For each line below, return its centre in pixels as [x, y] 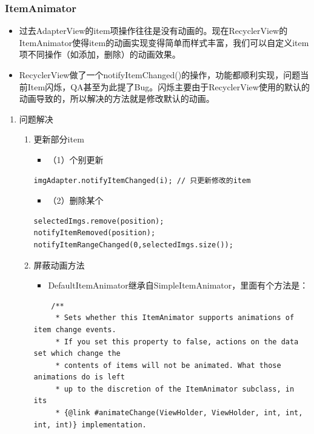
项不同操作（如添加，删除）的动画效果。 [100, 54]
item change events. [75, 329]
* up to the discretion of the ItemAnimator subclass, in [175, 389]
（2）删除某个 [76, 200]
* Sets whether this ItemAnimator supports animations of [175, 318]
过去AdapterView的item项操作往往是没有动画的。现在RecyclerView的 [153, 31]
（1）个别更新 [76, 159]
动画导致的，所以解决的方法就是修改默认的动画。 [117, 98]
